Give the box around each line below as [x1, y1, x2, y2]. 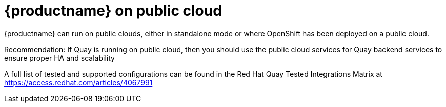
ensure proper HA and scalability [4, 53, 115, 62]
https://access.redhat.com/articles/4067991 [4, 78, 153, 87]
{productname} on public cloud [4, 2, 222, 19]
